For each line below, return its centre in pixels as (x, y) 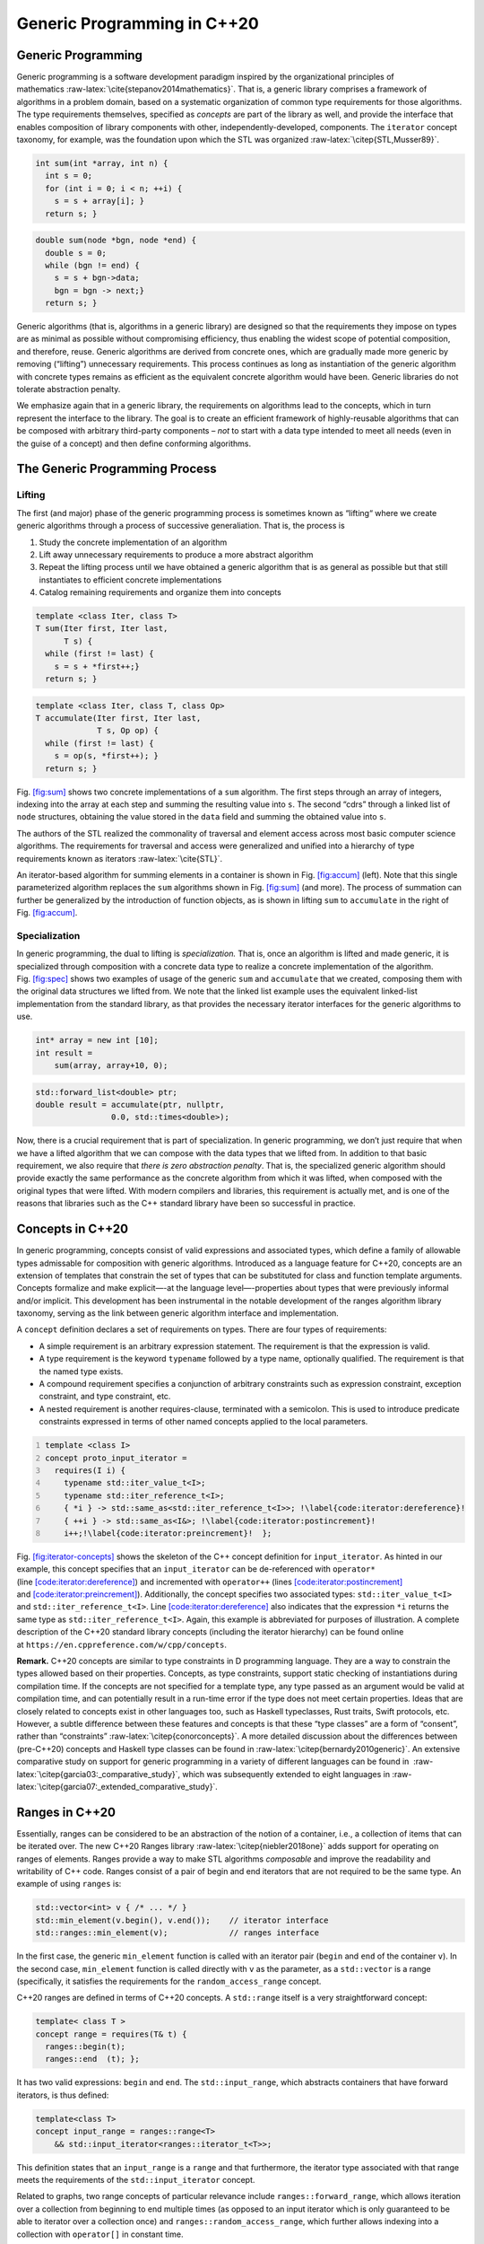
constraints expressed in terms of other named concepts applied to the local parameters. (203, 1422)
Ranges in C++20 (66, 1812)
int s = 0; (69, 176)
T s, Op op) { (128, 731)
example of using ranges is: (69, 1884)
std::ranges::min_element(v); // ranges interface (177, 1933)
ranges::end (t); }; (93, 2059)
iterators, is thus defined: (63, 2095)
